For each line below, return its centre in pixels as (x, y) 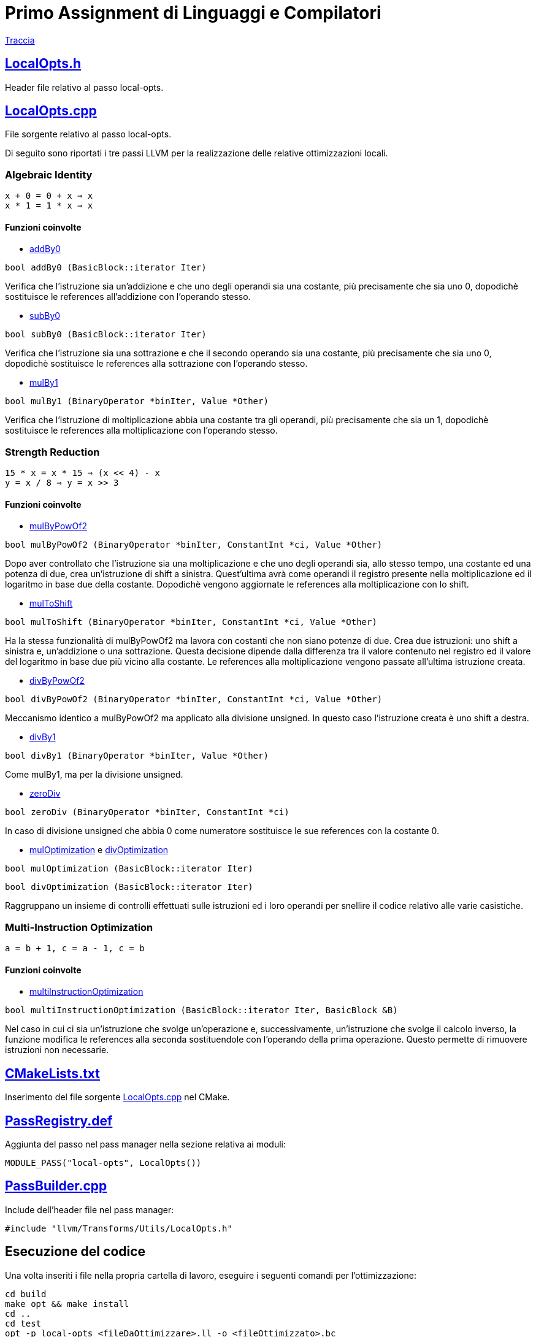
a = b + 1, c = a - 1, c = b (75, 948)
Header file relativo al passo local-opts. (84, 87)
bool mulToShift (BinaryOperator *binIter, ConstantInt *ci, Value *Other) (191, 622)
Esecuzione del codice (75, 1252)
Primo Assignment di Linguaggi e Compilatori (193, 13)
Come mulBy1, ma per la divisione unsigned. (94, 775)
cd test (23, 1323)
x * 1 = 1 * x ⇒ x (49, 206)
